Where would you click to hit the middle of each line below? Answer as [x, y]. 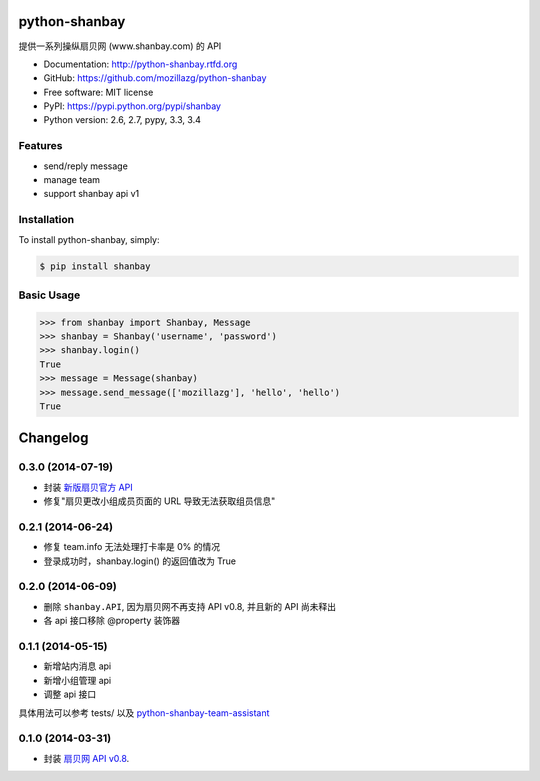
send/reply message [86, 166]
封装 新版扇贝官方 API [88, 487]
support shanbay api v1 [91, 194]
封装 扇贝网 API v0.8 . [86, 758]
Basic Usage [49, 295]
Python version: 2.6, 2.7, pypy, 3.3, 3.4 [122, 120]
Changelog [53, 438]
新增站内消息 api [77, 666]
